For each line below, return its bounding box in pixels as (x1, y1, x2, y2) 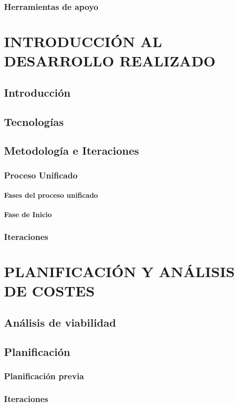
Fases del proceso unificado (4, 190, 98, 200)
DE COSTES (4, 281, 95, 301)
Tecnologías (4, 114, 64, 129)
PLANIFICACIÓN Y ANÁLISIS (4, 261, 235, 281)
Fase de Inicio (4, 209, 52, 220)
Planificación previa (4, 369, 84, 382)
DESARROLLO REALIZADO (4, 51, 216, 71)
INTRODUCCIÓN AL (4, 31, 162, 52)
